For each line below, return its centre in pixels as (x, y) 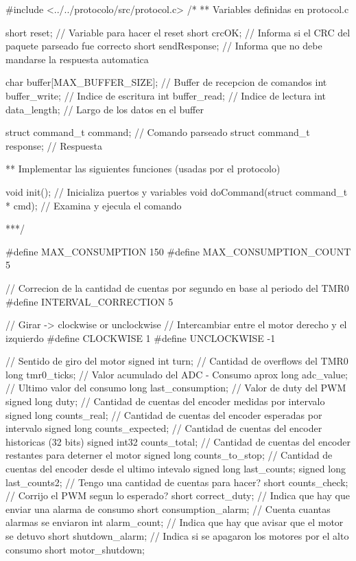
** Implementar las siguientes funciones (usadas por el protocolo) (143, 169)
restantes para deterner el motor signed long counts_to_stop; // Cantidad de (169, 455)
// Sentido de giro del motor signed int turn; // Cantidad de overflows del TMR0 (177, 361)
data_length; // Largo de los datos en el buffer (105, 109)
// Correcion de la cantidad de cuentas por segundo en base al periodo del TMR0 (177, 287)
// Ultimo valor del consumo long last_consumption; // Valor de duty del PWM (176, 388)
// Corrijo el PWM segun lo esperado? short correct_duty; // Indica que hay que (178, 495)
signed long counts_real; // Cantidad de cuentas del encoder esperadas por (164, 414)
